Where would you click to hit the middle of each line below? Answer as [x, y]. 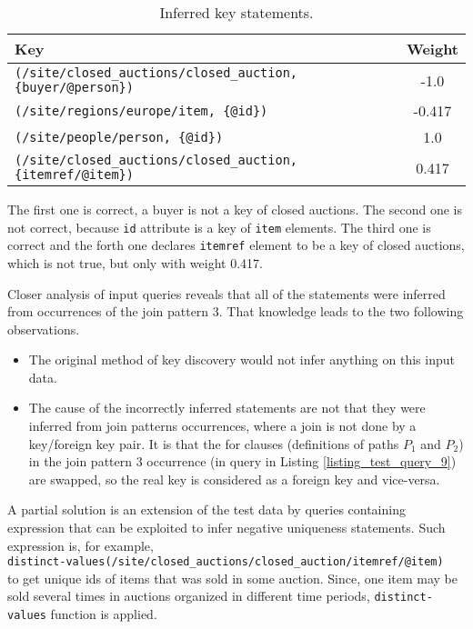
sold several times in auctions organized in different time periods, [189, 596]
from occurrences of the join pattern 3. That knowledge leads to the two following [236, 311]
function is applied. [104, 614]
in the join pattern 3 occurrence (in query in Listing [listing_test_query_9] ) [242, 461]
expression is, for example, [81, 545]
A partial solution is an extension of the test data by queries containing [206, 509]
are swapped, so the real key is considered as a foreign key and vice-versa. [234, 479]
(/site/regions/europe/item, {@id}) [141, 110]
